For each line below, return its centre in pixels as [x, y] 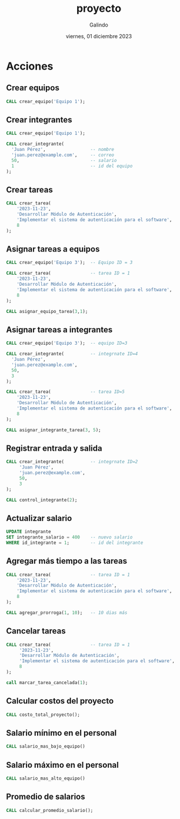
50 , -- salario [64, 160]
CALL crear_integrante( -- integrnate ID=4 [72, 354]
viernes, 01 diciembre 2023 [99, 36]
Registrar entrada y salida [54, 448]
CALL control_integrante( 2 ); [42, 500]
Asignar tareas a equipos [53, 249]
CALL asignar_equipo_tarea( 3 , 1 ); [47, 311]
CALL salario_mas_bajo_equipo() [46, 747]
